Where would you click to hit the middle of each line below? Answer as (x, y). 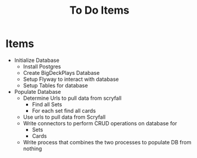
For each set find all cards (64, 110)
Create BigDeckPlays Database (61, 72)
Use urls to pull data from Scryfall (64, 117)
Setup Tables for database (55, 85)
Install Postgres (42, 67)
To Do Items (99, 10)
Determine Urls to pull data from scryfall (72, 98)
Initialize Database (37, 60)
